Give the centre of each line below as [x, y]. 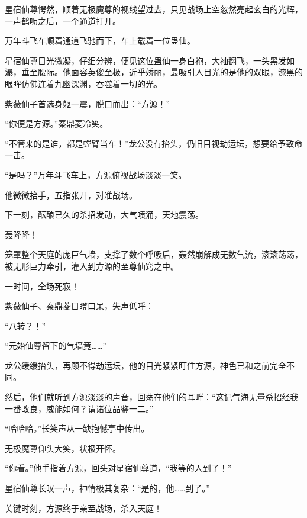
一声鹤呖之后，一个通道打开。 [63, 20]
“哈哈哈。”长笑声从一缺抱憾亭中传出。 [77, 428]
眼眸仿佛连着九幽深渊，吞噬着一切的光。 [83, 83]
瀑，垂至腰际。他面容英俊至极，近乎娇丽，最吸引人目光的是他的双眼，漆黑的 [154, 72]
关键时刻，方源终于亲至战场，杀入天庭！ [83, 508]
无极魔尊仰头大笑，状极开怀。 [63, 448]
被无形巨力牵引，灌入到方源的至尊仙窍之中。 [92, 266]
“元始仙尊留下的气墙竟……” [56, 345]
